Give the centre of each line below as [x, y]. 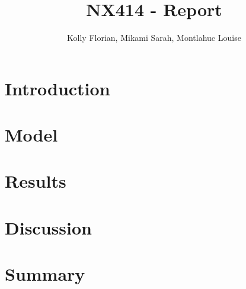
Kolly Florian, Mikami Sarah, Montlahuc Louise [154, 38]
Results [36, 181]
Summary [45, 274]
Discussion [48, 227]
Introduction [57, 88]
